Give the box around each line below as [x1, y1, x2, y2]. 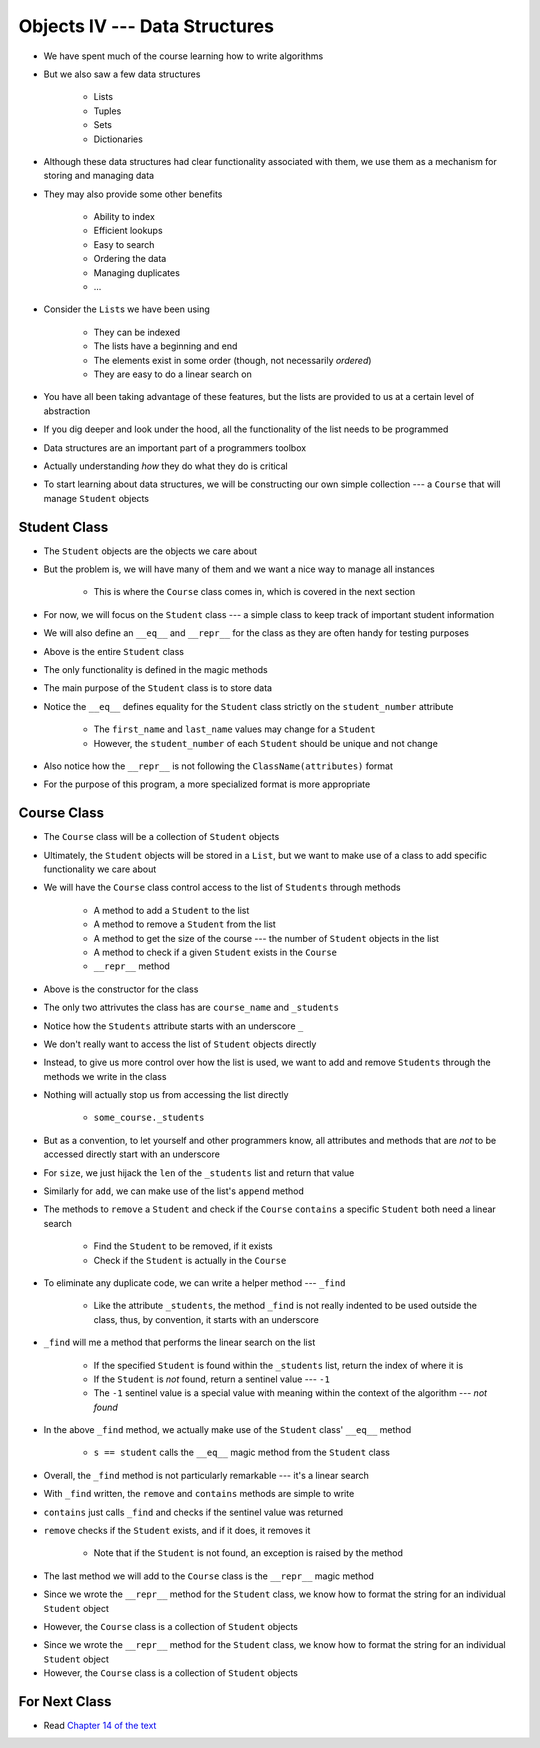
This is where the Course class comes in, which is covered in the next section [93, 586, 415, 598]
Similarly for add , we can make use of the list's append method [43, 1185, 305, 1197]
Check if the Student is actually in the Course [93, 1254, 287, 1266]
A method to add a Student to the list [93, 904, 250, 916]
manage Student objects [43, 492, 150, 504]
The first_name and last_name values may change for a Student [93, 723, 376, 735]
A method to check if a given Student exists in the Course [93, 946, 338, 958]
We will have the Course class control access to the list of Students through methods [43, 881, 401, 894]
